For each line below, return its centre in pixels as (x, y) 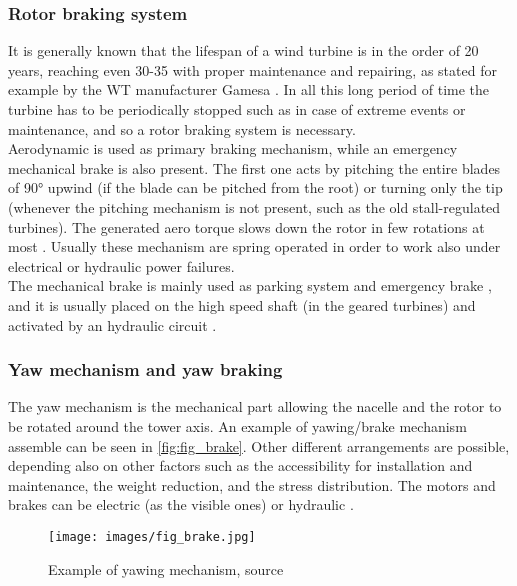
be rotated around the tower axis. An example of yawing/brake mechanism (237, 425)
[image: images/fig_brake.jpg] (152, 536)
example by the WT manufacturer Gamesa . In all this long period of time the (249, 89)
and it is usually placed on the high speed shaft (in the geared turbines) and (242, 304)
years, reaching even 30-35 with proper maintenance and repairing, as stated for (252, 69)
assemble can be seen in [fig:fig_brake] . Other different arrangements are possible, (259, 445)
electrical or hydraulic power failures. (121, 265)
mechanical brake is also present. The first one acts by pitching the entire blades (254, 167)
